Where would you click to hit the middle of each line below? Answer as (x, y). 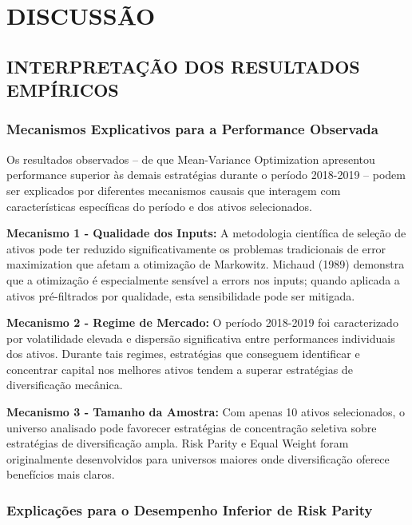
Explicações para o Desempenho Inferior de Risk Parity (190, 509)
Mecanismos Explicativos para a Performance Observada (192, 129)
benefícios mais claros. (61, 474)
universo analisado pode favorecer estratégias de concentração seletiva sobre (192, 427)
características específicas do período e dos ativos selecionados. (159, 206)
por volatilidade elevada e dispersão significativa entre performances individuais (201, 338)
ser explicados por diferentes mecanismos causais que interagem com (174, 190)
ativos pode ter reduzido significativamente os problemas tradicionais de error (196, 248)
